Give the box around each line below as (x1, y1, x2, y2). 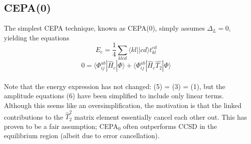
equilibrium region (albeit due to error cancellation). (4, 130, 160, 141)
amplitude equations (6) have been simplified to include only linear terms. (4, 90, 224, 101)
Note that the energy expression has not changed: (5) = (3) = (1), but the (4, 81, 226, 91)
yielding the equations (4, 32, 69, 42)
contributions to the (4, 111, 63, 122)
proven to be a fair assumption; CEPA (4, 121, 118, 131)
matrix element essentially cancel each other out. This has (74, 111, 247, 122)
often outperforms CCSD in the (123, 121, 217, 131)
